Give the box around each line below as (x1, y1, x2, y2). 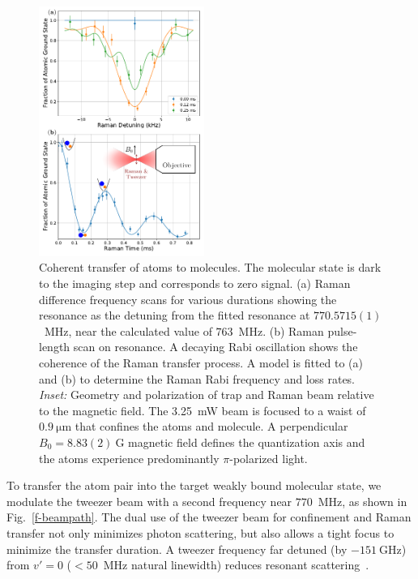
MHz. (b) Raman (238, 322, 324, 339)
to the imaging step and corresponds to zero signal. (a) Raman (39, 275, 351, 292)
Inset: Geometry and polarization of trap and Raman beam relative (39, 386, 374, 403)
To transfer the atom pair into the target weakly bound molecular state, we (6, 477, 382, 494)
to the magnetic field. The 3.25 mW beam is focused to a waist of (39, 401, 366, 418)
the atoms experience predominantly (39, 449, 220, 466)
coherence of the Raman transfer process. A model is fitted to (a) (39, 354, 364, 371)
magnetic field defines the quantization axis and (128, 433, 365, 450)
